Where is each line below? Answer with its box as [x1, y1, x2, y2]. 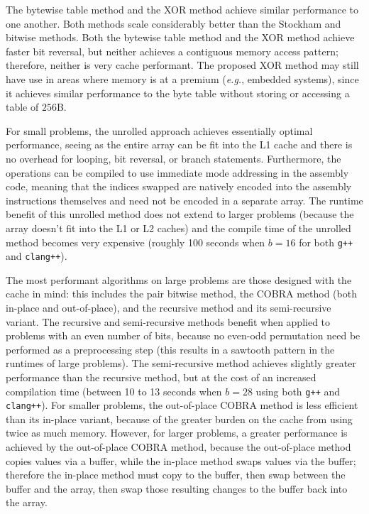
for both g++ [299, 234, 353, 249]
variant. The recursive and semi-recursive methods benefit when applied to [6, 314, 331, 329]
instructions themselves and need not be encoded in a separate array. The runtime [6, 192, 363, 207]
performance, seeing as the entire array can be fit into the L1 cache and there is [6, 137, 353, 152]
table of [6, 99, 39, 114]
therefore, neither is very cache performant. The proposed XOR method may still [6, 58, 359, 72]
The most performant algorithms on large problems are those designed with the [6, 272, 352, 287]
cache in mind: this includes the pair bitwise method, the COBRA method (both [6, 286, 357, 301]
